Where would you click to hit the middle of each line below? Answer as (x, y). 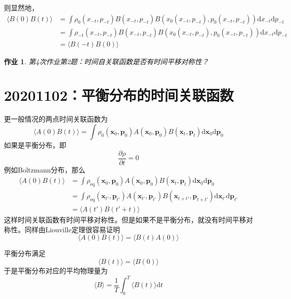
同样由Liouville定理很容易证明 (72, 229)
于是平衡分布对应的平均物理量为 (56, 270)
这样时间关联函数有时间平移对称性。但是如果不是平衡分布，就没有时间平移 (125, 220)
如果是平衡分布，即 (35, 145)
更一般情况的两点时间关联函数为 (56, 119)
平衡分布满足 (25, 253)
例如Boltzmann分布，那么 (45, 169)
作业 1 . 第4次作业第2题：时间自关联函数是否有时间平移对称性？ (106, 61)
